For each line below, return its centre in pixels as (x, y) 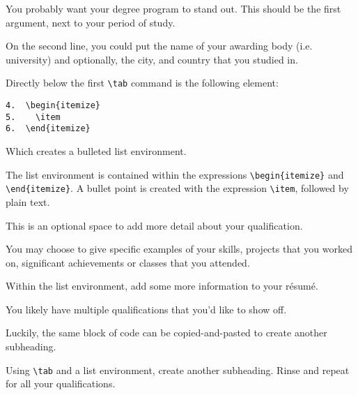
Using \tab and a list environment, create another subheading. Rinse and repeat (178, 370)
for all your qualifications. (61, 383)
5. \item (33, 117)
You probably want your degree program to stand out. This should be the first (173, 8)
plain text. (28, 201)
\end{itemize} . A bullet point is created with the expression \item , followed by (177, 188)
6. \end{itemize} (48, 129)
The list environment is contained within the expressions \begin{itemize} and (175, 174)
